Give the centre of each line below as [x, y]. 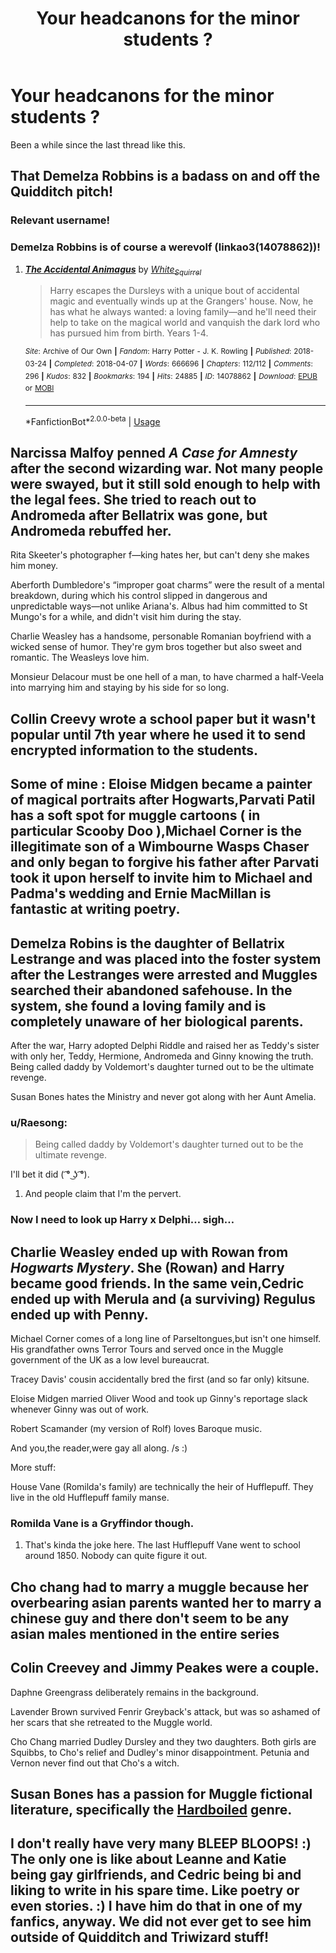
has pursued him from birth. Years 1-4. [129, 333]
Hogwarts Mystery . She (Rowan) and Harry [147, 1267]
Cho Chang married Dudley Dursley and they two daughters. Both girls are [163, 1741]
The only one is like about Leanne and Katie [148, 1859]
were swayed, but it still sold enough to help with [165, 484]
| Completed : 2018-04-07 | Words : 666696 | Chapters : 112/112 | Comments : [180, 364]
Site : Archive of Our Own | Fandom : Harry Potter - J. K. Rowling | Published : [158, 352]
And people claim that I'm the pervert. [103, 1194]
